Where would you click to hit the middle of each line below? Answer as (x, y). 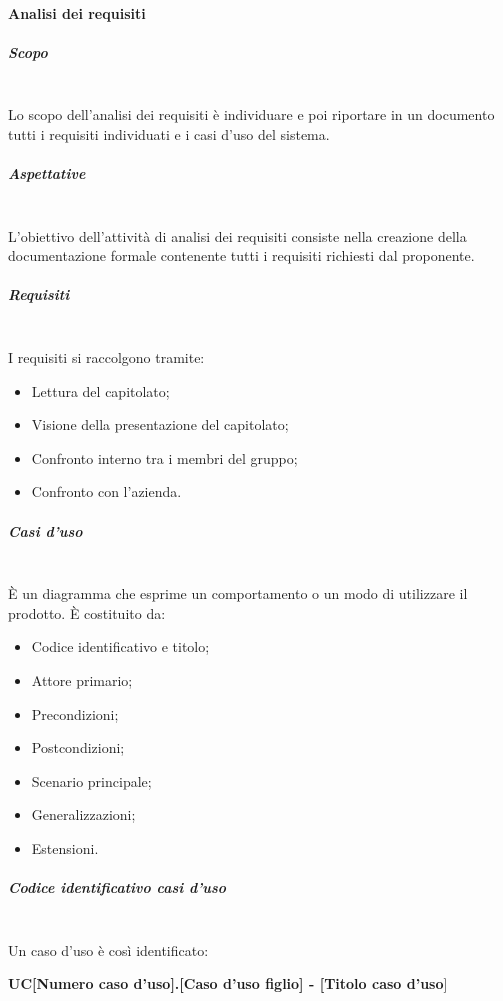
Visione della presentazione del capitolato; (160, 424)
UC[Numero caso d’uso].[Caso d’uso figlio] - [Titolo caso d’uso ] (228, 983)
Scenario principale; (91, 780)
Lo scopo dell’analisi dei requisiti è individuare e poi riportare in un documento (251, 114)
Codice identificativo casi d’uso (117, 887)
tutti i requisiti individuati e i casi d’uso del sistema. (169, 133)
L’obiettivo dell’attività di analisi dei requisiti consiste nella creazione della (237, 235)
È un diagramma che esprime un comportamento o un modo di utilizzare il (238, 593)
